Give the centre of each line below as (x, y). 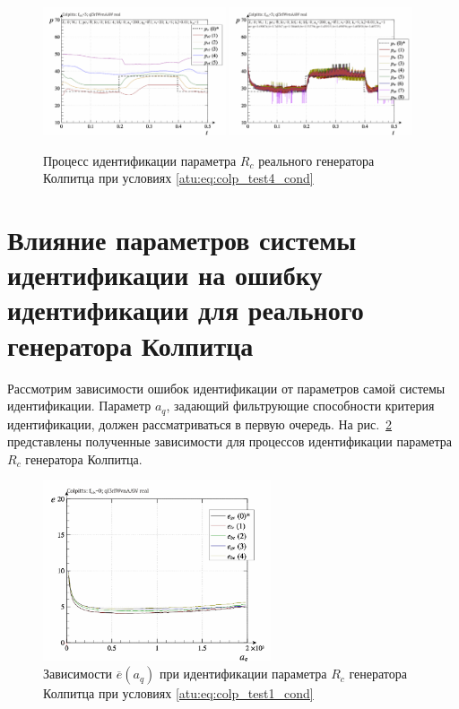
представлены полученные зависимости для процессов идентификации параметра (230, 441)
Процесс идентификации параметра (140, 160)
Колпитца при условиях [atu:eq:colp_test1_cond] (178, 693)
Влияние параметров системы (182, 240)
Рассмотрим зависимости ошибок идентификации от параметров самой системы (226, 388)
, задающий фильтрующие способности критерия (300, 406)
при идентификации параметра (243, 674)
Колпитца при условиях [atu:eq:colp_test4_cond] (178, 178)
